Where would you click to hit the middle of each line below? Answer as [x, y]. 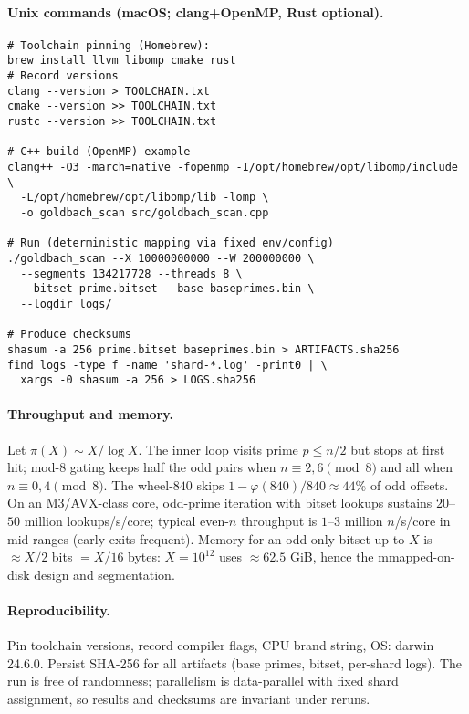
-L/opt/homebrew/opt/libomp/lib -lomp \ [145, 198]
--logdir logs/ [66, 304]
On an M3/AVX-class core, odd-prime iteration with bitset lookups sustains [220, 503]
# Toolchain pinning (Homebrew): [109, 45]
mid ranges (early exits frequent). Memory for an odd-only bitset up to [206, 538]
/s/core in [422, 521]
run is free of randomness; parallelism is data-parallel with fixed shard [203, 681]
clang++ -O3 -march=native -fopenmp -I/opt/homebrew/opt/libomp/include [233, 168]
